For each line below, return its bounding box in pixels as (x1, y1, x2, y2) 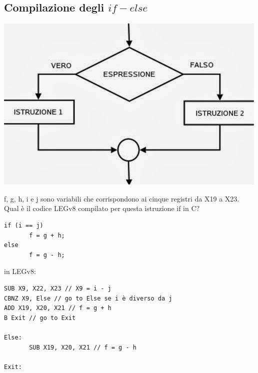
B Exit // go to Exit (4, 314, 76, 321)
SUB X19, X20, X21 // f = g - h (29, 343, 136, 351)
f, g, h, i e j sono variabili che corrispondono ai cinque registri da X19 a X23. (4, 193, 239, 203)
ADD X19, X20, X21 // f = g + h (4, 304, 111, 312)
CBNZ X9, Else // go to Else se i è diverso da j (4, 294, 172, 302)
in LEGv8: (4, 266, 36, 276)
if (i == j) (4, 221, 43, 229)
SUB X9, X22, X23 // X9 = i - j (4, 284, 111, 292)
